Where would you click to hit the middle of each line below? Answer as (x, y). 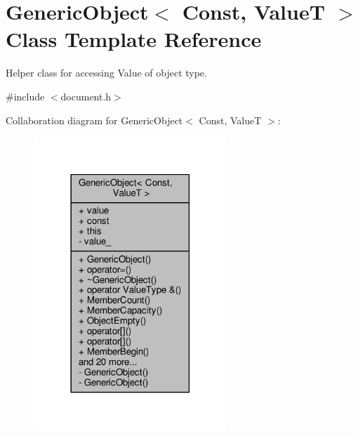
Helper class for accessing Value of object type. (106, 73)
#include (25, 96)
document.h (86, 96)
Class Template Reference (134, 39)
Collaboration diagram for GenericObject (94, 120)
